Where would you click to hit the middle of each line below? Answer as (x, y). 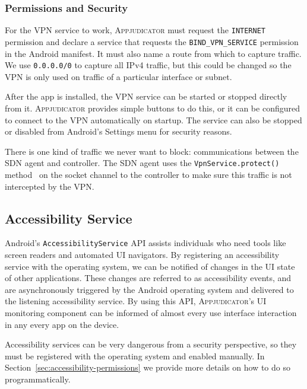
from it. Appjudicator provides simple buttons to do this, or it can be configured (152, 108)
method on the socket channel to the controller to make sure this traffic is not (148, 174)
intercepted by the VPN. (50, 186)
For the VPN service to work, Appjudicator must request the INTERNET (135, 30)
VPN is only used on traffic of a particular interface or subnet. (118, 76)
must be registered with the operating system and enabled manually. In (135, 355)
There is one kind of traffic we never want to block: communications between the (152, 151)
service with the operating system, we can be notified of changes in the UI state (150, 266)
